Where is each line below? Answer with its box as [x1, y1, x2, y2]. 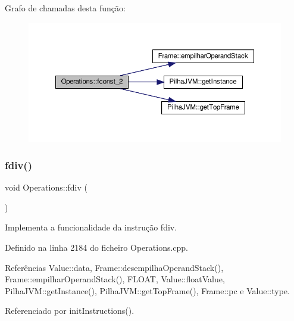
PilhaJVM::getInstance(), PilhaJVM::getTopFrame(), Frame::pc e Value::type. [5, 284, 290, 297]
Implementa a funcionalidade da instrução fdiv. [5, 221, 177, 233]
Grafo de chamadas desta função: [5, 2, 126, 14]
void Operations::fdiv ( [5, 181, 87, 194]
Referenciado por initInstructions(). [5, 304, 135, 317]
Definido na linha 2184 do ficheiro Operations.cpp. [5, 241, 189, 253]
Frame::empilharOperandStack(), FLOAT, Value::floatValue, [5, 273, 225, 285]
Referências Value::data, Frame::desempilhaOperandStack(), [5, 261, 224, 273]
